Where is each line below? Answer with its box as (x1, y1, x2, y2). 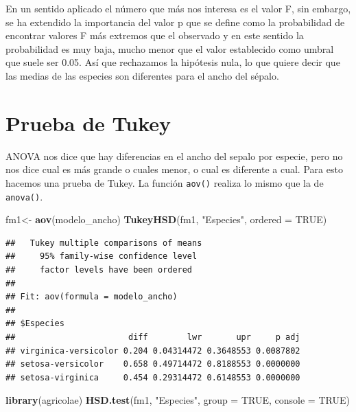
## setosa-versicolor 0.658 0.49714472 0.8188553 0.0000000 (5, 359, 300, 369)
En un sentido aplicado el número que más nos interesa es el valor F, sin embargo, (5, 1, 351, 15)
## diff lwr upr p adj (5, 332, 300, 342)
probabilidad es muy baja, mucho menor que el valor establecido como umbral (5, 41, 334, 56)
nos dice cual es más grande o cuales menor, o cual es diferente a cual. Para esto (5, 162, 343, 176)
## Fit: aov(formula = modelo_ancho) (5, 292, 178, 302)
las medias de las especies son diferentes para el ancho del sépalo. (5, 68, 279, 82)
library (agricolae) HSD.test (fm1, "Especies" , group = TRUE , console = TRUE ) (5, 393, 350, 407)
